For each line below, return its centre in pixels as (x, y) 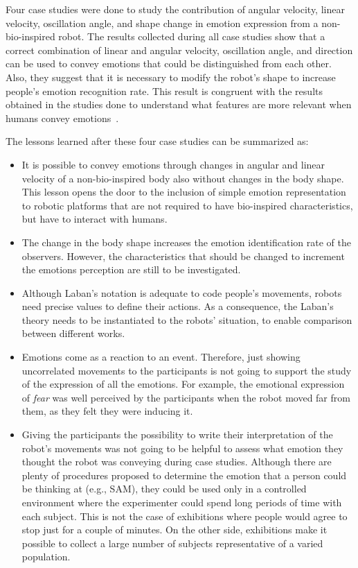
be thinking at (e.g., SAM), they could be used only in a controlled (164, 489)
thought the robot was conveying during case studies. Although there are (177, 462)
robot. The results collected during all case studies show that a (192, 36)
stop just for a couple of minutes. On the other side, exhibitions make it (174, 530)
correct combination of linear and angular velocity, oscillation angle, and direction (179, 50)
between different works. (73, 333)
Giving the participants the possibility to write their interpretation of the (177, 434)
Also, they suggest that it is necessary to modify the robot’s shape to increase (171, 77)
